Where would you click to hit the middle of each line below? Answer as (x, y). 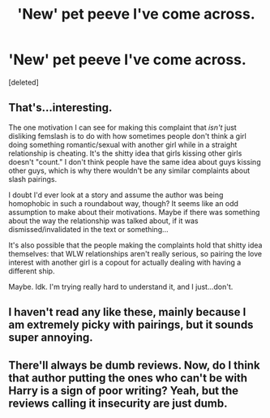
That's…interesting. (60, 108)
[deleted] (24, 82)
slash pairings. (33, 179)
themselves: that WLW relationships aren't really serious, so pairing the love (135, 253)
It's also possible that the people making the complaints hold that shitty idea (135, 245)
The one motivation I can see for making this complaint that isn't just (122, 127)
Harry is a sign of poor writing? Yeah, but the (124, 390)
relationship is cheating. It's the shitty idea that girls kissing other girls (125, 153)
